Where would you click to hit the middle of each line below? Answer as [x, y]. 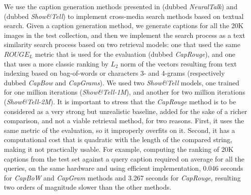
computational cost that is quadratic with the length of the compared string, [118, 139]
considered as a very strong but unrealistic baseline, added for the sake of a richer [125, 111]
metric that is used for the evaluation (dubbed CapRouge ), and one [135, 54]
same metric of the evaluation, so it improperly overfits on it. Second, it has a [120, 130]
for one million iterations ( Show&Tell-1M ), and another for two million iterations [125, 92]
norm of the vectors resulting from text [178, 63]
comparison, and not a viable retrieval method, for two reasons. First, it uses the [124, 121]
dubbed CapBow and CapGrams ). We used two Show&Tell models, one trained [122, 82]
